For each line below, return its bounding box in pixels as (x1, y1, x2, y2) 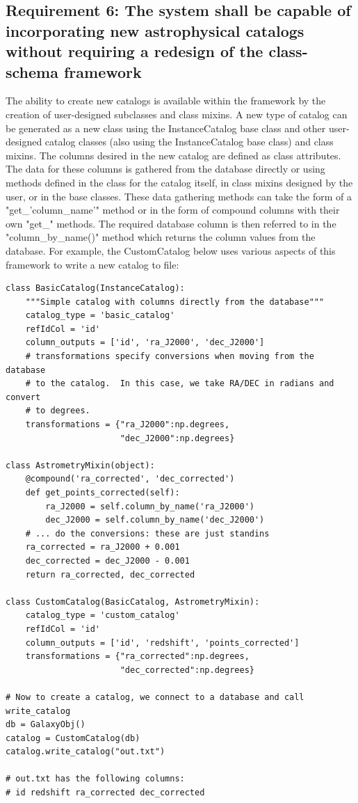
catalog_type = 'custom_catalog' (25, 610, 180, 621)
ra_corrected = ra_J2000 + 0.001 (25, 542, 180, 552)
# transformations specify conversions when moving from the (25, 351, 314, 362)
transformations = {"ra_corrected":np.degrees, (25, 651, 250, 662)
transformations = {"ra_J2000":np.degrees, (25, 420, 230, 430)
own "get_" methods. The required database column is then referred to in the (6, 216, 336, 230)
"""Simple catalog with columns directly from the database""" (25, 296, 325, 307)
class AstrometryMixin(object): (6, 460, 155, 470)
